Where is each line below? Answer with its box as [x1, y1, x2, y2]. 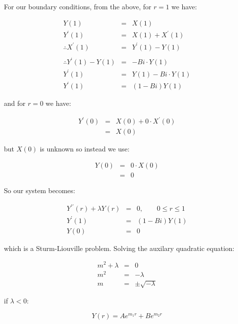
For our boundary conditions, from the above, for [4, 1, 151, 11]
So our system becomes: [4, 185, 75, 196]
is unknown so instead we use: [40, 144, 130, 154]
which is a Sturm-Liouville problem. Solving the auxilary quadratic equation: [4, 243, 235, 253]
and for [4, 98, 26, 108]
